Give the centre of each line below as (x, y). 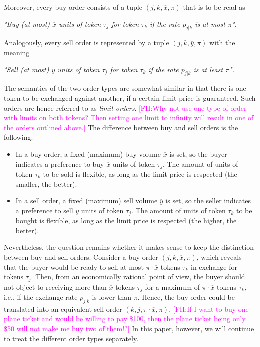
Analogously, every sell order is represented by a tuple (87, 42)
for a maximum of (173, 287)
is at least (208, 69)
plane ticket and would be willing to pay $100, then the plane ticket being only (125, 319)
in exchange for (214, 267)
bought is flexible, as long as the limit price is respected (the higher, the (126, 221)
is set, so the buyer (198, 153)
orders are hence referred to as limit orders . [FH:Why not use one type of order (125, 107)
